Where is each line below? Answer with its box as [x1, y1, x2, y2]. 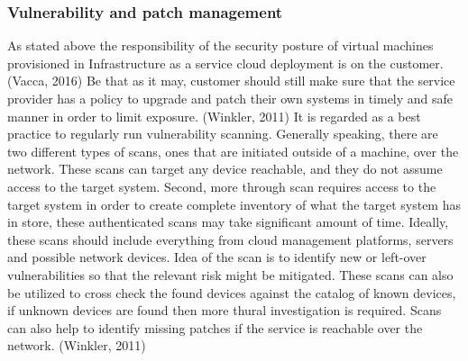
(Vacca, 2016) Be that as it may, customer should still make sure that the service [7, 71, 455, 90]
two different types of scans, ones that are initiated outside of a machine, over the [7, 141, 459, 160]
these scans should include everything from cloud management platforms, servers [7, 230, 454, 248]
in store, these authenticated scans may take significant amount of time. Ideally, [7, 212, 449, 231]
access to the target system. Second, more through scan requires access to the [7, 176, 436, 195]
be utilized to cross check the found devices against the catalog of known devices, [7, 283, 456, 302]
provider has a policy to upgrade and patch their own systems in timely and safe [7, 89, 454, 107]
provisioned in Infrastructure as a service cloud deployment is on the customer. [7, 53, 444, 72]
